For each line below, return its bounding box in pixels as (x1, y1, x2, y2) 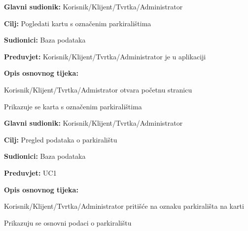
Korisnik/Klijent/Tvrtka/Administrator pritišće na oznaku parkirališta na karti (4, 201, 244, 211)
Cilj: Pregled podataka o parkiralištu (4, 134, 117, 144)
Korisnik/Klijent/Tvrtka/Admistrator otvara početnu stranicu (4, 84, 192, 94)
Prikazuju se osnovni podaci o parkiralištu (4, 217, 132, 228)
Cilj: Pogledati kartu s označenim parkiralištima (4, 18, 151, 28)
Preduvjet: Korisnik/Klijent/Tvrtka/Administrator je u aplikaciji (4, 51, 206, 61)
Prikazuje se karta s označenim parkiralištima (4, 101, 142, 111)
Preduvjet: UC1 (4, 167, 57, 178)
